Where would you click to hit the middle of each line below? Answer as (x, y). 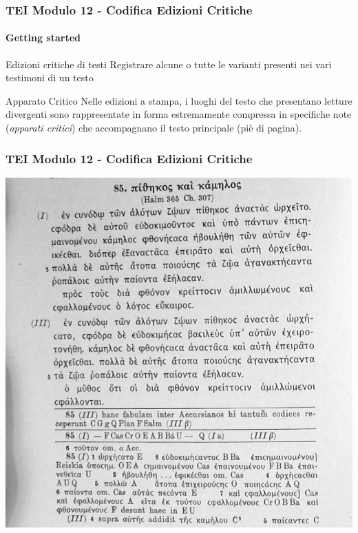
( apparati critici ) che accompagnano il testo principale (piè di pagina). (154, 128)
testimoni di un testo (50, 77)
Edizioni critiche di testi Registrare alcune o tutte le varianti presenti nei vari (169, 64)
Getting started (43, 38)
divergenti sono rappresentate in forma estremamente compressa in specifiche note (179, 114)
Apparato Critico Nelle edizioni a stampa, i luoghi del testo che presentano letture (179, 100)
